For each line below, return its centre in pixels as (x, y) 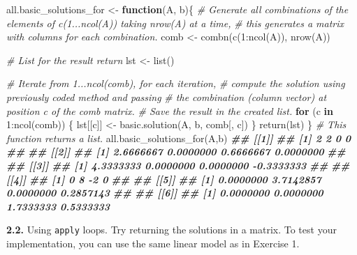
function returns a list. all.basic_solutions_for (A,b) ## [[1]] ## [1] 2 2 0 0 (179, 138)
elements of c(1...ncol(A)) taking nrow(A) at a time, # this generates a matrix (175, 23)
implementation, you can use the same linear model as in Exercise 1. (153, 243)
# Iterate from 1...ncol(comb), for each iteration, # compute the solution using (176, 83)
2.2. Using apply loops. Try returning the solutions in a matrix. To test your (172, 230)
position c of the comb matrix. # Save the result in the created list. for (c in (170, 110)
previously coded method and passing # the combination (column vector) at (167, 96)
